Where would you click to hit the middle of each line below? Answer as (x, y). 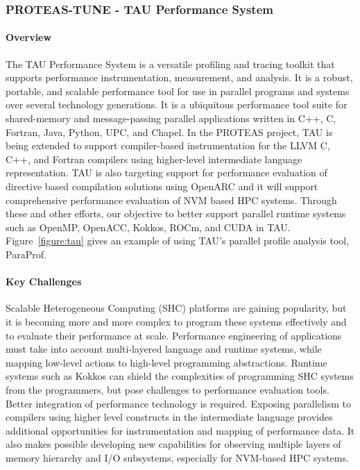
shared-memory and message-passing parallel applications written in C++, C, (171, 118)
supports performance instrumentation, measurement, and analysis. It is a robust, (179, 77)
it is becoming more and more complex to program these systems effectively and (176, 321)
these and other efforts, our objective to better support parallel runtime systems (176, 213)
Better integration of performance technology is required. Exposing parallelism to (178, 403)
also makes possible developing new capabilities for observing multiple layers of (173, 444)
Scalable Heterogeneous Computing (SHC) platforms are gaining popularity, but (176, 308)
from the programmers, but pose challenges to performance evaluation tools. (168, 389)
